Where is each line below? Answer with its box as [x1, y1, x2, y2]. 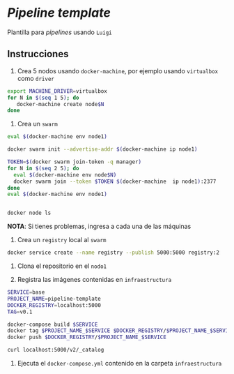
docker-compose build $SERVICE [7, 321, 98, 328]
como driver [17, 74, 54, 82]
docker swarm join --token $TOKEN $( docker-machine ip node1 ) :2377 [13, 178, 217, 185]
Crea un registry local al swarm [17, 236, 107, 244]
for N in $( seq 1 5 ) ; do [7, 94, 79, 101]
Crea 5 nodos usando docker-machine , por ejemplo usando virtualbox [17, 66, 219, 75]
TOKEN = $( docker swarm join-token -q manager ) [7, 158, 141, 165]
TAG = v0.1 [7, 308, 33, 315]
